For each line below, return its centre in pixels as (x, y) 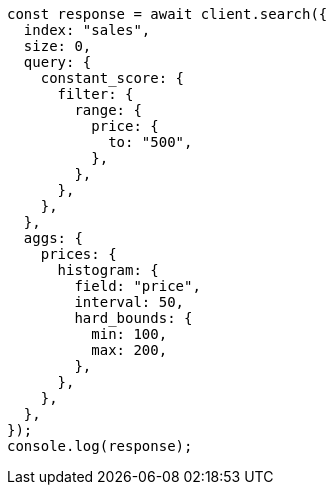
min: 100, (129, 334)
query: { (57, 62)
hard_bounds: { (133, 318)
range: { (108, 110)
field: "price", (137, 286)
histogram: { (108, 270)
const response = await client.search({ (167, 14)
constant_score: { (112, 78)
